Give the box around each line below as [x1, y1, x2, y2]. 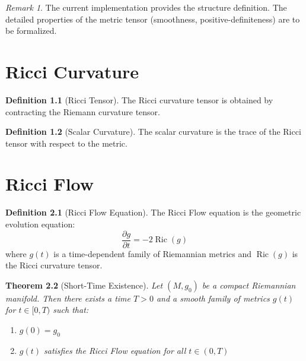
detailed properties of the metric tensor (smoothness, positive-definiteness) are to [5, 12, 300, 25]
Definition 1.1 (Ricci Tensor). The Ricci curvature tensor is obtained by [5, 93, 273, 106]
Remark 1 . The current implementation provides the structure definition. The [5, 1, 287, 13]
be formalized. [5, 24, 57, 37]
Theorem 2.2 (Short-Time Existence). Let [5, 278, 163, 291]
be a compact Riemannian [202, 278, 296, 291]
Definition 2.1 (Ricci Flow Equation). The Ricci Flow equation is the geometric [5, 206, 301, 218]
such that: [53, 303, 89, 316]
